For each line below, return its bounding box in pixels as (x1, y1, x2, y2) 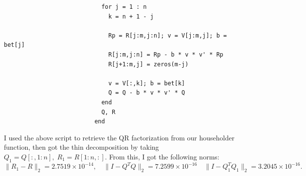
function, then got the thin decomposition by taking (4, 142, 159, 152)
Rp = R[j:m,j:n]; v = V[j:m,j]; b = (108, 32, 227, 39)
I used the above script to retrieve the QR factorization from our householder (4, 132, 234, 142)
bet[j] (4, 41, 25, 49)
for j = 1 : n (101, 3, 147, 10)
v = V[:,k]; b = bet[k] (108, 79, 185, 87)
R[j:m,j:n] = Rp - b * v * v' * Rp (108, 51, 224, 58)
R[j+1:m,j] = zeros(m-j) (108, 60, 189, 68)
